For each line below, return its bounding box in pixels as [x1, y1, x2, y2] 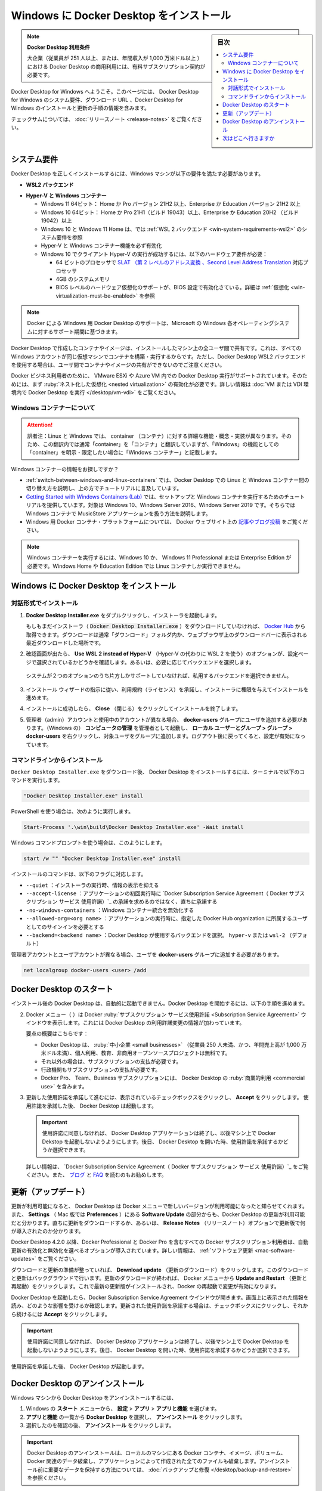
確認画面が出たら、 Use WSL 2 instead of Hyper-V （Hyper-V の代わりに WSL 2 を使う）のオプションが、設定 [26, 650, 298, 657]
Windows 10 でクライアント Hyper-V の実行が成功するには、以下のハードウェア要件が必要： [41, 250, 268, 258]
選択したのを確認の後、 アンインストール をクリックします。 [26, 1422, 175, 1429]
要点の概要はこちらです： [26, 1030, 89, 1037]
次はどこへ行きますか [222, 134, 275, 141]
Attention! [27, 421, 53, 429]
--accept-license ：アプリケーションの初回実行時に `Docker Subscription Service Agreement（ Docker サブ [26, 890, 300, 897]
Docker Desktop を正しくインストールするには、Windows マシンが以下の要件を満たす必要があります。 [11, 170, 264, 177]
